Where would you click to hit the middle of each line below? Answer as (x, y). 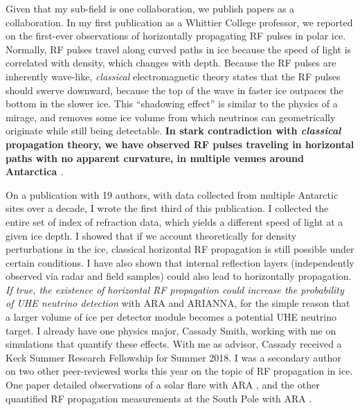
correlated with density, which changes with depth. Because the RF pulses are (171, 63)
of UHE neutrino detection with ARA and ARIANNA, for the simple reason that (178, 303)
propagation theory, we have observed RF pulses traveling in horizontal (180, 144)
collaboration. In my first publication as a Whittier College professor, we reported (179, 22)
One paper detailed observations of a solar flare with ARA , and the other (163, 385)
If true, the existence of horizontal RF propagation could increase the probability (175, 289)
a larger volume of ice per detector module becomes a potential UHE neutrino (171, 317)
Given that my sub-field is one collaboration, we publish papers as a (150, 8)
